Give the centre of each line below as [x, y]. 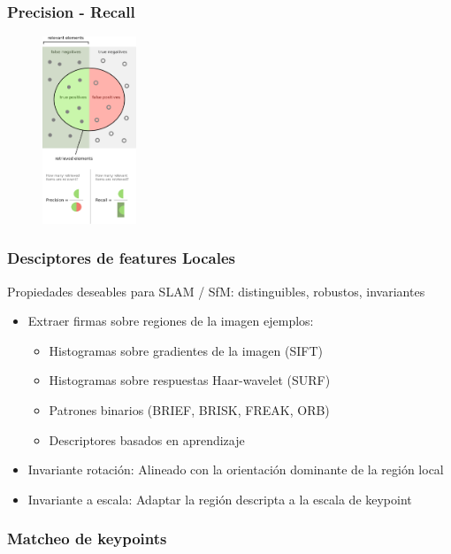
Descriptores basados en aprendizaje [147, 439]
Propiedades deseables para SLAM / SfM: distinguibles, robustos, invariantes [216, 291]
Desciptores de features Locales [122, 258]
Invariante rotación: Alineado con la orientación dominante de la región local [236, 469]
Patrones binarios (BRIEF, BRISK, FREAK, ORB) [189, 409]
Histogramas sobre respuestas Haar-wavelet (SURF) [190, 380]
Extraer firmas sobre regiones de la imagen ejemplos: [171, 321]
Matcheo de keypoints [87, 539]
